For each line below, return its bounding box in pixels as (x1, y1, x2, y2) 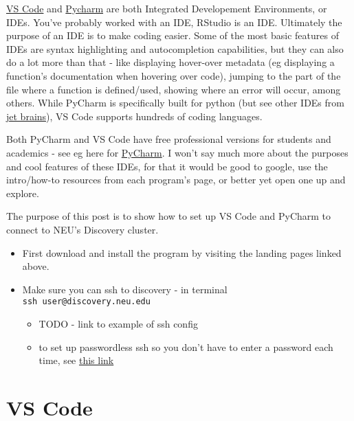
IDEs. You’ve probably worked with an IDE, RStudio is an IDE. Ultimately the (6, 14, 342, 29)
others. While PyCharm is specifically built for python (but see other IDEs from (6, 95, 344, 110)
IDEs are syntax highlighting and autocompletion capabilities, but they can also (6, 41, 344, 56)
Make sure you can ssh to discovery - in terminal (22, 282, 228, 296)
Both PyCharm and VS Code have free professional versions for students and (6, 132, 331, 146)
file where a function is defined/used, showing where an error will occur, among (6, 82, 341, 96)
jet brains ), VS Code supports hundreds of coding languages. (6, 109, 263, 123)
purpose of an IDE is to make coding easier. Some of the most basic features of (6, 28, 339, 43)
